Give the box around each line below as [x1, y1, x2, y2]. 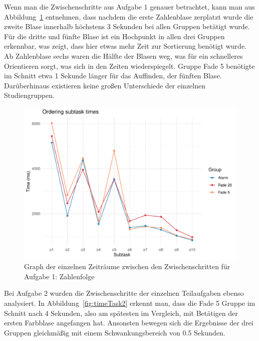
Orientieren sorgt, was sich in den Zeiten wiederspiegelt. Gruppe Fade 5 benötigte [4, 60, 255, 71]
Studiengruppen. [4, 90, 55, 100]
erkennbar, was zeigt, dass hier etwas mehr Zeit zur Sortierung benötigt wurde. [4, 41, 246, 51]
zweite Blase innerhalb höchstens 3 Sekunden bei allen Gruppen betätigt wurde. [4, 21, 250, 32]
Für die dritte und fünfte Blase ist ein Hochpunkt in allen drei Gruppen [4, 31, 225, 41]
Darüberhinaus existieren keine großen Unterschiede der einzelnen [4, 80, 205, 90]
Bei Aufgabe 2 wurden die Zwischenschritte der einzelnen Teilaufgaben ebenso [4, 288, 244, 298]
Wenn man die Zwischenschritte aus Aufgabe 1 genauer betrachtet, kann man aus [4, 2, 255, 12]
